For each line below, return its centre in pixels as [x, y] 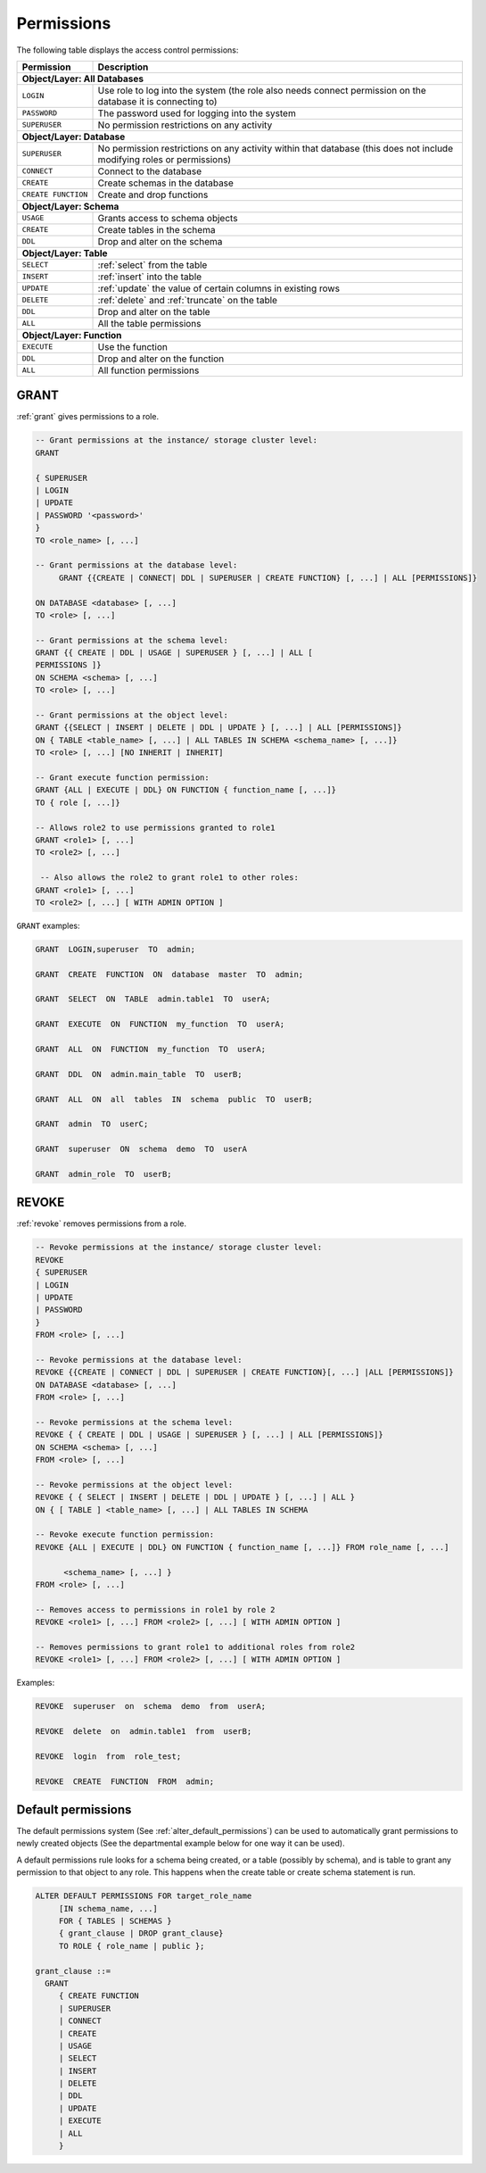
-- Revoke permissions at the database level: [139, 1360]
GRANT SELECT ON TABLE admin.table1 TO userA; [153, 999]
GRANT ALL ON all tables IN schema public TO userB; [174, 1099]
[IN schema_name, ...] [108, 1908]
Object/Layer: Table [65, 253]
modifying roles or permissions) [165, 159]
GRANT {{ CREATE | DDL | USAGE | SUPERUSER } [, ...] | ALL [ [174, 653]
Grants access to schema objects [168, 218]
